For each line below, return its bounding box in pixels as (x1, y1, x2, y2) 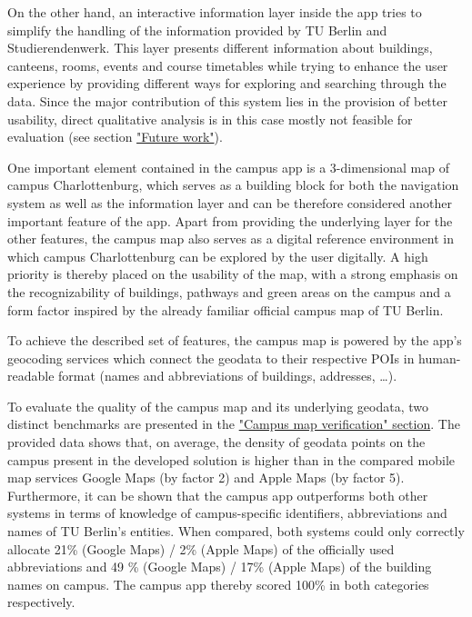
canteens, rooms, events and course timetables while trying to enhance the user (7, 55, 448, 75)
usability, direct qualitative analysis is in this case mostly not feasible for (7, 109, 413, 128)
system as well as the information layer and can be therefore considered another (7, 193, 453, 212)
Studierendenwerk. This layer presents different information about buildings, (7, 38, 433, 57)
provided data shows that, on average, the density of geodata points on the (7, 433, 426, 452)
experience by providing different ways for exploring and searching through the (7, 74, 447, 93)
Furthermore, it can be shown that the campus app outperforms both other (7, 485, 428, 504)
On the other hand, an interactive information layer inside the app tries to (7, 3, 422, 21)
